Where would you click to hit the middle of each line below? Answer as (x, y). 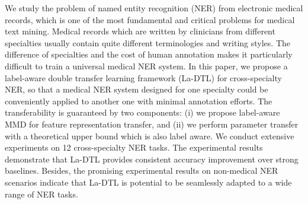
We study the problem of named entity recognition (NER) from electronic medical (154, 8)
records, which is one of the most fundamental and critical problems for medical (150, 19)
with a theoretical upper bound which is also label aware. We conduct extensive (150, 136)
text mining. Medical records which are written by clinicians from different (140, 31)
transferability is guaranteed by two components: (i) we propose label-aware (142, 112)
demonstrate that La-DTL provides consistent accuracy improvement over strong (152, 159)
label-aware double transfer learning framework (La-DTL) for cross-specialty (143, 77)
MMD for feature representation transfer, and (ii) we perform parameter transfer (152, 124)
